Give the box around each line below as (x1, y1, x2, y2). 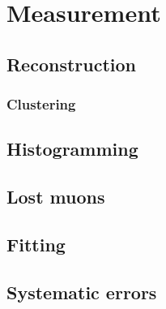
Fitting (6, 231, 66, 256)
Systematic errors (6, 279, 157, 304)
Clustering (6, 94, 76, 114)
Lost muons (6, 184, 105, 209)
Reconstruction (6, 51, 137, 76)
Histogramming (6, 136, 138, 161)
